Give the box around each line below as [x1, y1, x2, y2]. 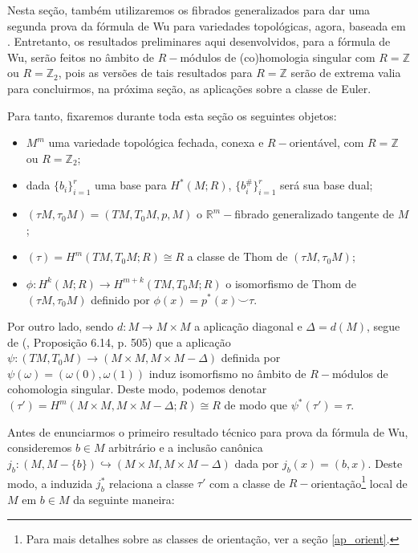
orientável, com [289, 134, 364, 151]
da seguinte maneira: [73, 491, 175, 508]
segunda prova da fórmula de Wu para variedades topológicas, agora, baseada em [7, 17, 406, 34]
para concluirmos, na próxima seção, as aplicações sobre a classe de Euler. [7, 79, 371, 96]
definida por [221, 349, 281, 366]
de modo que [224, 396, 288, 413]
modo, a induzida [7, 474, 93, 491]
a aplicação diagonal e [194, 318, 302, 335]
